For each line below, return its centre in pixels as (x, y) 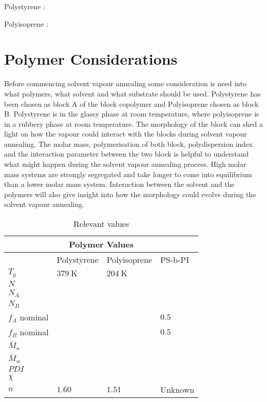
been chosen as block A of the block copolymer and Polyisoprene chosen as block (131, 103)
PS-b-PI (175, 260)
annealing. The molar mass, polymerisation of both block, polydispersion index (128, 143)
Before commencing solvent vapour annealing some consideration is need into (125, 83)
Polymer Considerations (91, 59)
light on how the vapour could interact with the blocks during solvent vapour (126, 134)
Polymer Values (101, 244)
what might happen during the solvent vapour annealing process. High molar (125, 164)
